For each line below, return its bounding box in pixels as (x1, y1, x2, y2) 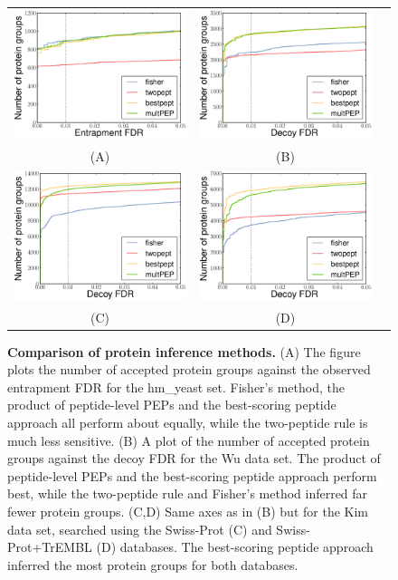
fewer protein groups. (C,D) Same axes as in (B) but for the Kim (7, 502, 368, 520)
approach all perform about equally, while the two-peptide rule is (7, 413, 368, 432)
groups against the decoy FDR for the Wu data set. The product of (7, 449, 381, 468)
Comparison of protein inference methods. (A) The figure (7, 342, 361, 361)
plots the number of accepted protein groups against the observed (7, 360, 371, 379)
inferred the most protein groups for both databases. (7, 555, 298, 574)
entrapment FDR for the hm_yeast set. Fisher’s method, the (7, 377, 345, 396)
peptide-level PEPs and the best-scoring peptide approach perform (7, 466, 377, 485)
